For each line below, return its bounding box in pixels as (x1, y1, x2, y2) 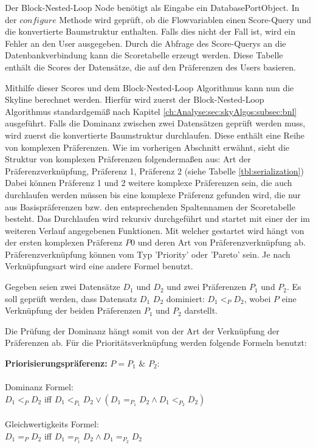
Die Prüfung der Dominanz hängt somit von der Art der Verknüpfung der (5, 324, 280, 337)
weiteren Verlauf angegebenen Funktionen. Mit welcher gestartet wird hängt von (5, 224, 304, 236)
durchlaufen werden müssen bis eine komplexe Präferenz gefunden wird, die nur (5, 188, 301, 201)
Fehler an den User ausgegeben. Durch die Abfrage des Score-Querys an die (5, 36, 286, 49)
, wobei (244, 292, 271, 305)
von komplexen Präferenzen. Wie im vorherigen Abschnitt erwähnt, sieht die (5, 140, 289, 153)
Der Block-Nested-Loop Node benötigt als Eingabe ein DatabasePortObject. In (5, 1, 300, 13)
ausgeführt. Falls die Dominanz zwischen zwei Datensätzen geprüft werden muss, (5, 117, 306, 129)
